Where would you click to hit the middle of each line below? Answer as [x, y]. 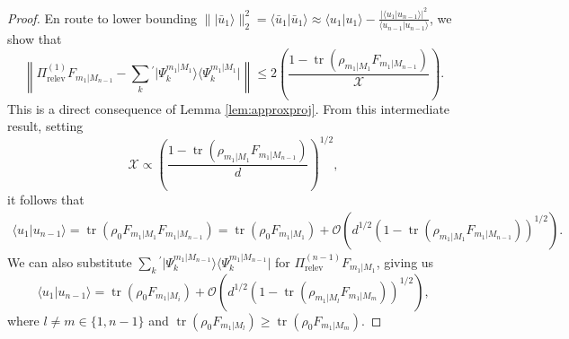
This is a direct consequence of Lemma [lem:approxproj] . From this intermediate [229, 108]
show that [35, 39]
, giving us [405, 261]
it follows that [46, 200]
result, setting [45, 126]
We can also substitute [70, 261]
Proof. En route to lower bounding [102, 17]
